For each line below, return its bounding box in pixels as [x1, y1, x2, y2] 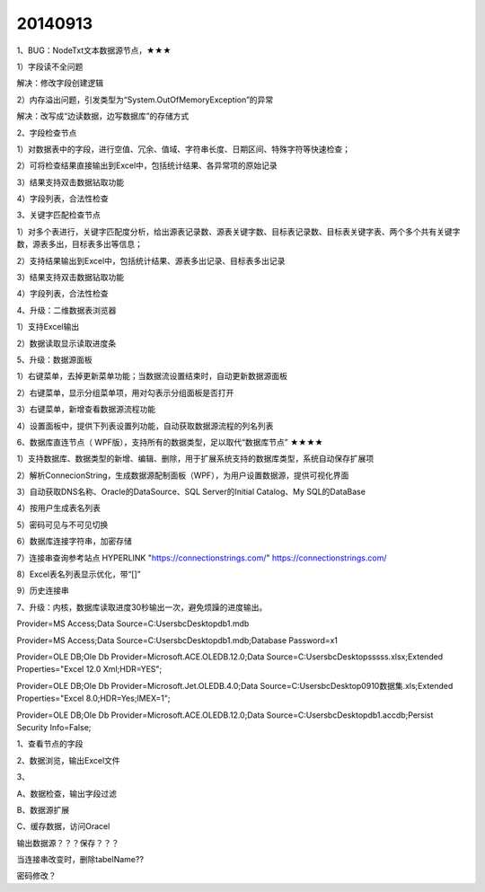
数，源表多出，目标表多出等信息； [16, 239, 143, 250]
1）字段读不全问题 [16, 61, 84, 72]
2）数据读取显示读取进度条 [16, 338, 117, 349]
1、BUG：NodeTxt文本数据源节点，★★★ [16, 45, 172, 56]
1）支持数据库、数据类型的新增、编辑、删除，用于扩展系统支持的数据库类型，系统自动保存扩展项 [16, 454, 375, 464]
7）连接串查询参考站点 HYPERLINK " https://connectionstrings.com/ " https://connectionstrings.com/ [16, 552, 387, 563]
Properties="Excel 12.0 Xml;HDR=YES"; [16, 664, 163, 675]
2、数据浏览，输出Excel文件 [16, 755, 120, 765]
